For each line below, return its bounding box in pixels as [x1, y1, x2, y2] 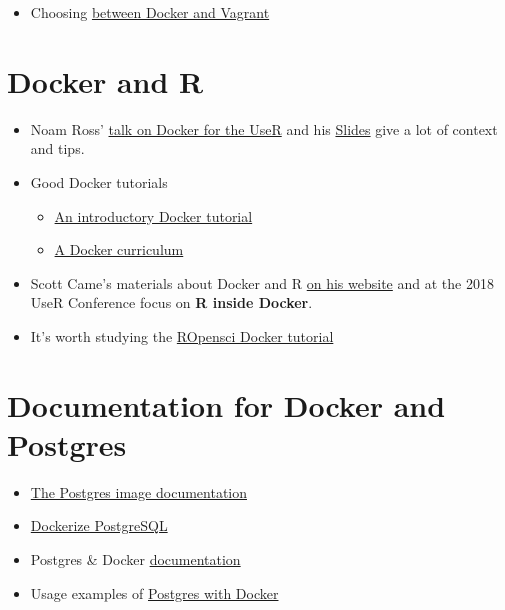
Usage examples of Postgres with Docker [30, 582, 279, 603]
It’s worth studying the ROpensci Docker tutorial [30, 325, 334, 346]
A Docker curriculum [54, 239, 184, 260]
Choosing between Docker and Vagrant [30, 2, 270, 22]
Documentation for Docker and [7, 384, 446, 425]
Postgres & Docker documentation [30, 548, 241, 569]
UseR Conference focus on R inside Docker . [30, 292, 313, 313]
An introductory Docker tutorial [54, 205, 253, 226]
